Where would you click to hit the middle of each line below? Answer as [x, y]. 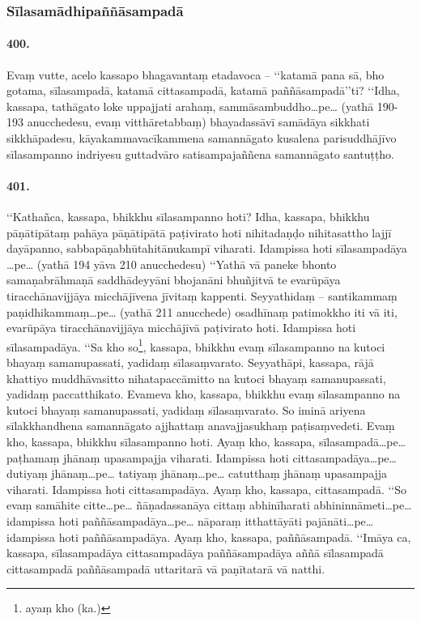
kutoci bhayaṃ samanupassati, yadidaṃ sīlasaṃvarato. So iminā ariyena [186, 409]
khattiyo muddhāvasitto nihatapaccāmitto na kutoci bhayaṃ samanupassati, [196, 378]
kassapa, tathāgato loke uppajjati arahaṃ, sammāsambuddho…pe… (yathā [190, 106]
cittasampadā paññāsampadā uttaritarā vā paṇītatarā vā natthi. [166, 568]
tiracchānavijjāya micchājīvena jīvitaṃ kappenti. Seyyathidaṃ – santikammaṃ [202, 295]
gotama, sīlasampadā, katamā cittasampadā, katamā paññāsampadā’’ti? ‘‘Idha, [203, 90]
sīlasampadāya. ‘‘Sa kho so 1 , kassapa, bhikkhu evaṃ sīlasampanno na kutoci [196, 345]
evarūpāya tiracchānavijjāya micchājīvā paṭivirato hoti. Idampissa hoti [181, 328]
